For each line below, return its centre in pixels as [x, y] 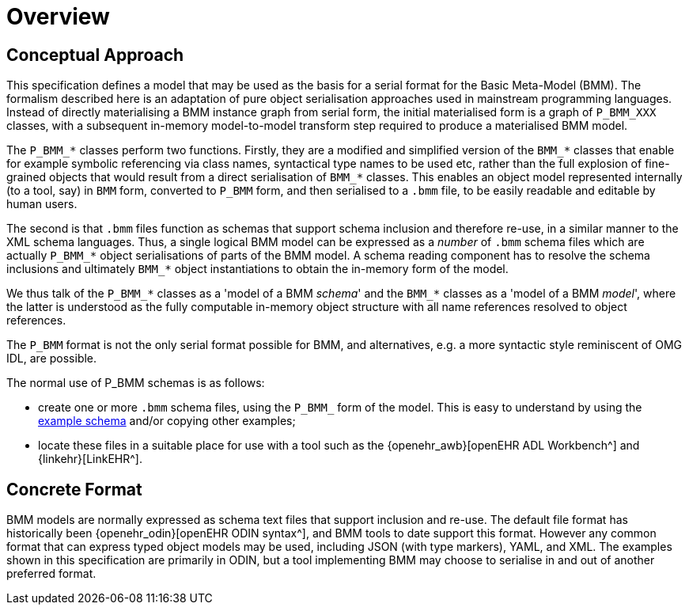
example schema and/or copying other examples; [167, 421]
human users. [42, 204]
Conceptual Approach [95, 55]
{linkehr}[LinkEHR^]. [91, 459]
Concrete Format [74, 489]
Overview [58, 17]
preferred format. [51, 574]
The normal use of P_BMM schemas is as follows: [136, 383]
